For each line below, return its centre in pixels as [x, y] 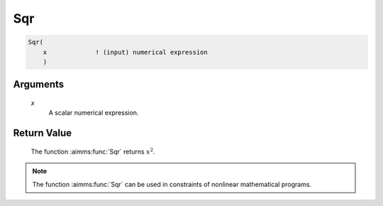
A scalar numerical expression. [94, 113]
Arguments [39, 85]
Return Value [43, 133]
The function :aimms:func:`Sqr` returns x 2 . [93, 151]
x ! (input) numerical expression [126, 52]
